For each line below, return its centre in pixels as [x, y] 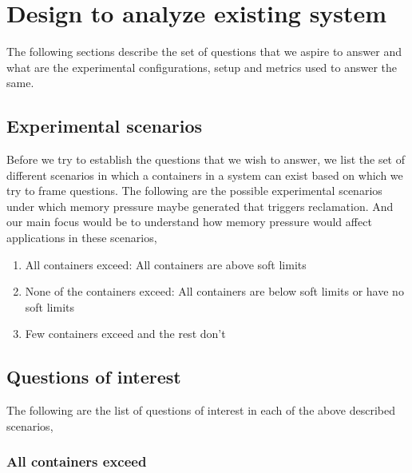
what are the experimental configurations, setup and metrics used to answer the [202, 67]
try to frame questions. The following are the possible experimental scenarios [194, 191]
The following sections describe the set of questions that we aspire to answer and [204, 52]
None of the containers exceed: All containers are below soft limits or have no [214, 291]
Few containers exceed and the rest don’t [125, 334]
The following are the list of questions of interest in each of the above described [201, 410]
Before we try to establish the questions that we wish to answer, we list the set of [206, 159]
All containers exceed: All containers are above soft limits [166, 264]
